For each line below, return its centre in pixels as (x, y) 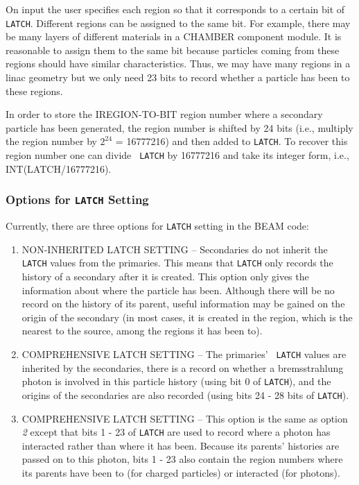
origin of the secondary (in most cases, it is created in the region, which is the (187, 317)
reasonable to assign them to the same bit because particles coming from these (173, 50)
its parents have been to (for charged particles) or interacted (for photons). (181, 472)
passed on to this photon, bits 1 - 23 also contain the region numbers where (182, 459)
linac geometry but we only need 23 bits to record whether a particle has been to (178, 77)
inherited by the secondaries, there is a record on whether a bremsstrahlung (183, 367)
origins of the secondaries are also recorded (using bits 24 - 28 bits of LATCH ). (185, 394)
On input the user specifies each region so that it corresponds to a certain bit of (175, 9)
